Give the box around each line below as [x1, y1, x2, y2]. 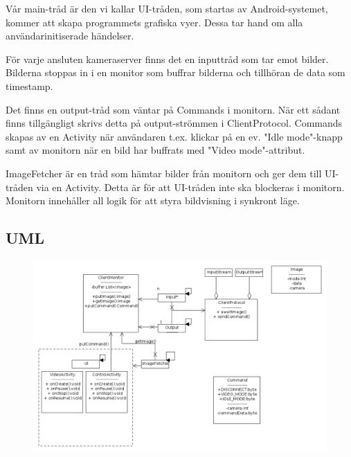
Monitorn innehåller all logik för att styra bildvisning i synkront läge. [6, 193, 300, 208]
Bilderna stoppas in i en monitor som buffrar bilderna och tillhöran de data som [6, 65, 345, 80]
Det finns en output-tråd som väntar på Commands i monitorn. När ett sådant [6, 102, 341, 116]
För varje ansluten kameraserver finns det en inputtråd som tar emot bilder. [6, 51, 329, 66]
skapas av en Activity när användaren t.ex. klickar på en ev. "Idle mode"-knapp [6, 129, 343, 143]
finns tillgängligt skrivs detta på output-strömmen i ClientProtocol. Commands [6, 116, 343, 130]
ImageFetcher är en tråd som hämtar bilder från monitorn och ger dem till [6, 165, 322, 180]
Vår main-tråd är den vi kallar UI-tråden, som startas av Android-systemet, [6, 1, 328, 15]
